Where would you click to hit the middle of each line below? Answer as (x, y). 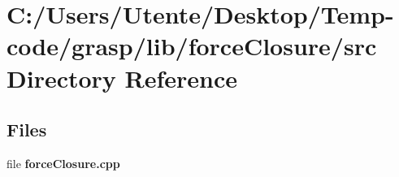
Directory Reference (122, 78)
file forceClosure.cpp (63, 163)
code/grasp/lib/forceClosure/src (192, 46)
